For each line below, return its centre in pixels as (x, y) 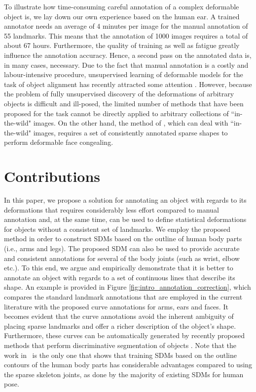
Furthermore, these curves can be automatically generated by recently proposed (124, 335)
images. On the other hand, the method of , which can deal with (131, 123)
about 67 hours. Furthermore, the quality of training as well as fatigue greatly (122, 45)
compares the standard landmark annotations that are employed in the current (123, 296)
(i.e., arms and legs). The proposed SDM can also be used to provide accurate (122, 248)
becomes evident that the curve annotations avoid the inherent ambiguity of (119, 316)
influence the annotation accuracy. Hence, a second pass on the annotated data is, (128, 55)
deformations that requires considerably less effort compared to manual (111, 209)
